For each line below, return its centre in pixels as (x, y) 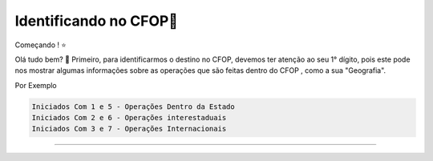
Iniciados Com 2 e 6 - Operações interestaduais (129, 118)
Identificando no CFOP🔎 (96, 21)
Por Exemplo (36, 85)
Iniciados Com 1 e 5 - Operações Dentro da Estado (134, 107)
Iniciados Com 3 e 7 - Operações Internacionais (129, 129)
